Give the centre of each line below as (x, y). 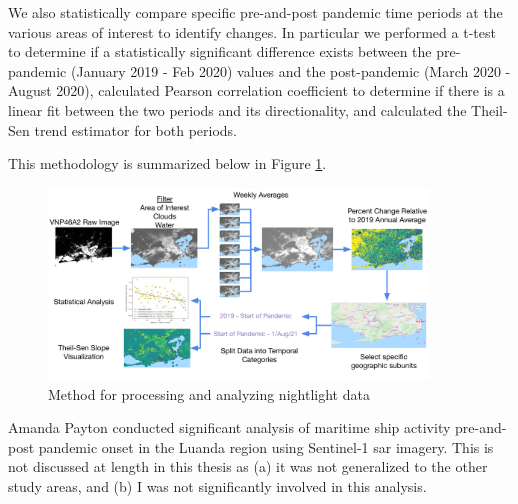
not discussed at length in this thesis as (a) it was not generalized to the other (248, 466)
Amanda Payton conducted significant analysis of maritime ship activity (229, 427)
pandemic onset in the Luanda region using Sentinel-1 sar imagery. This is (266, 446)
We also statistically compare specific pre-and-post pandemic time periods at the (255, 12)
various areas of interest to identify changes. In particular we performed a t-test (252, 31)
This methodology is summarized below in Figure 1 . (167, 163)
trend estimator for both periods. (136, 129)
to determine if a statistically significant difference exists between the (220, 51)
